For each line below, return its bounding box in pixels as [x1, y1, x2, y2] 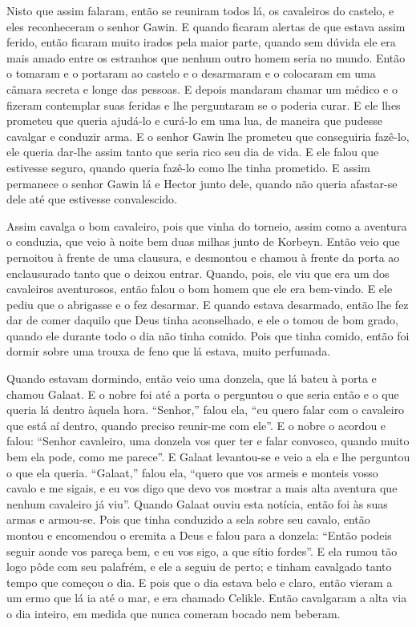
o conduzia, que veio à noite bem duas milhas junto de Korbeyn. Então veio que [6, 233, 400, 250]
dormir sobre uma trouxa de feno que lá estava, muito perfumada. [6, 343, 331, 360]
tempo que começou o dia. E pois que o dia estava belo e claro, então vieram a [6, 573, 393, 590]
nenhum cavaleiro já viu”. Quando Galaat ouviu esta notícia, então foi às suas [6, 495, 388, 512]
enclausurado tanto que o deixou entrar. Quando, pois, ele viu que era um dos [6, 264, 390, 281]
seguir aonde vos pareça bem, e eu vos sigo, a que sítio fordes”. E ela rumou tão [6, 542, 398, 559]
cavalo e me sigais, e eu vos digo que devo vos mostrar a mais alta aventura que [6, 480, 398, 496]
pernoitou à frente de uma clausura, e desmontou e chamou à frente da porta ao [6, 248, 400, 265]
